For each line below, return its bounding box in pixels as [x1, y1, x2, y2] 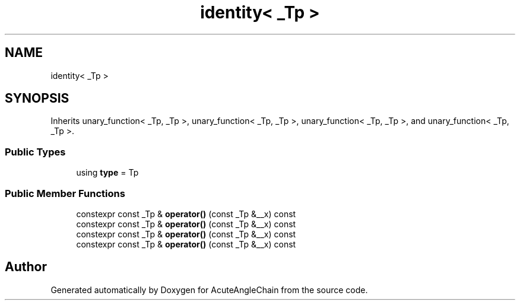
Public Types [5, 145, 66, 158]
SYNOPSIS [5, 91, 69, 106]
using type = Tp [76, 167, 139, 178]
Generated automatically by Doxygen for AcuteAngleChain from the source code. [50, 284, 368, 295]
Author [5, 259, 47, 275]
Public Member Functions [5, 187, 125, 199]
